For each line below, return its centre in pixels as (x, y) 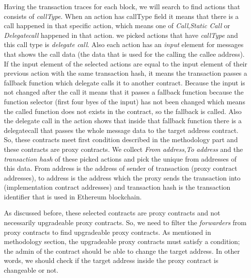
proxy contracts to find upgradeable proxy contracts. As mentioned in (108, 232)
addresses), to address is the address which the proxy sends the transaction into (122, 177)
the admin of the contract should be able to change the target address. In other (122, 251)
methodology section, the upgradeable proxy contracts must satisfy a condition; (122, 241)
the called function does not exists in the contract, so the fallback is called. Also (123, 111)
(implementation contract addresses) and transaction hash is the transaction (117, 187)
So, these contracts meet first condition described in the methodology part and (121, 139)
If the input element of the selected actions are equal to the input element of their (126, 63)
